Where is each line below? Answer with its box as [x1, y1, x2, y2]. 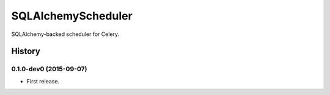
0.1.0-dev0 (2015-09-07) [11, 65, 87, 73]
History [11, 46, 41, 57]
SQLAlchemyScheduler [11, 9, 133, 23]
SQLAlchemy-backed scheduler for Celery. [11, 30, 120, 38]
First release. [26, 77, 60, 85]
